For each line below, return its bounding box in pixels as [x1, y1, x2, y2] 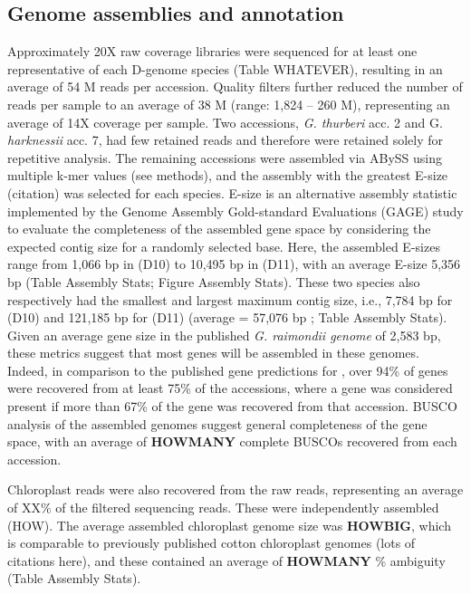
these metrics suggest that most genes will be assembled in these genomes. [7, 343, 419, 362]
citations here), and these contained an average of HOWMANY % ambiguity [7, 551, 446, 570]
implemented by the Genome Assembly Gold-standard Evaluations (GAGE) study [7, 201, 464, 220]
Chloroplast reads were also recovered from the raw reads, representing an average [7, 480, 464, 499]
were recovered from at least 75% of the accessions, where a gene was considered [7, 378, 453, 398]
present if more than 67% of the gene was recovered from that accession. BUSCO [7, 397, 457, 416]
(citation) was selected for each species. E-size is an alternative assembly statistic [7, 183, 457, 202]
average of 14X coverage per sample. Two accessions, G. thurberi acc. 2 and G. [7, 112, 443, 131]
